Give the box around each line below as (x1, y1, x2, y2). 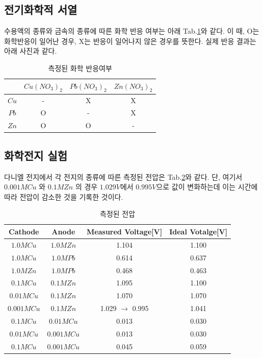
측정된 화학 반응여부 (48, 62, 112, 73)
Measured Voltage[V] (87, 226, 163, 236)
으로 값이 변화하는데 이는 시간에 (156, 181, 258, 192)
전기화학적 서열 (4, 2, 77, 17)
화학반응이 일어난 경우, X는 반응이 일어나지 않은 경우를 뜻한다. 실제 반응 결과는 (4, 35, 256, 46)
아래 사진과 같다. (4, 45, 57, 56)
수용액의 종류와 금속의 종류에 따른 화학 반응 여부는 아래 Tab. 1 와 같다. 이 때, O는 (4, 26, 259, 36)
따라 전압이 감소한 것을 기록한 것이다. (4, 191, 123, 202)
